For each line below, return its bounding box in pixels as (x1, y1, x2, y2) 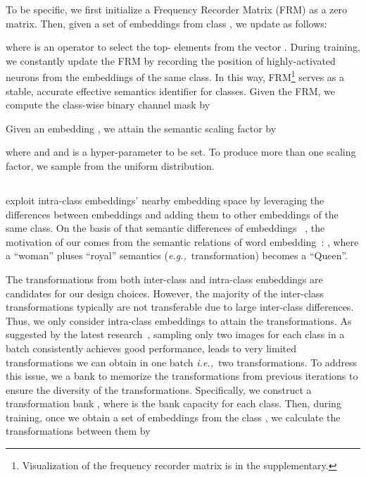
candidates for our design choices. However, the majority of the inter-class (6, 285, 324, 300)
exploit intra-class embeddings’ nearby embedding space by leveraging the (6, 192, 324, 207)
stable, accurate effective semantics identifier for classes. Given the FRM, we (6, 83, 336, 98)
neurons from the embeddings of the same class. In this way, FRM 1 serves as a (6, 68, 345, 85)
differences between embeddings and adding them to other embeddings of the (6, 206, 339, 221)
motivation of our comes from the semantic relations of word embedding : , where (6, 234, 359, 249)
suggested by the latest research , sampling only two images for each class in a (6, 327, 345, 342)
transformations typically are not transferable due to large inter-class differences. (6, 299, 354, 314)
